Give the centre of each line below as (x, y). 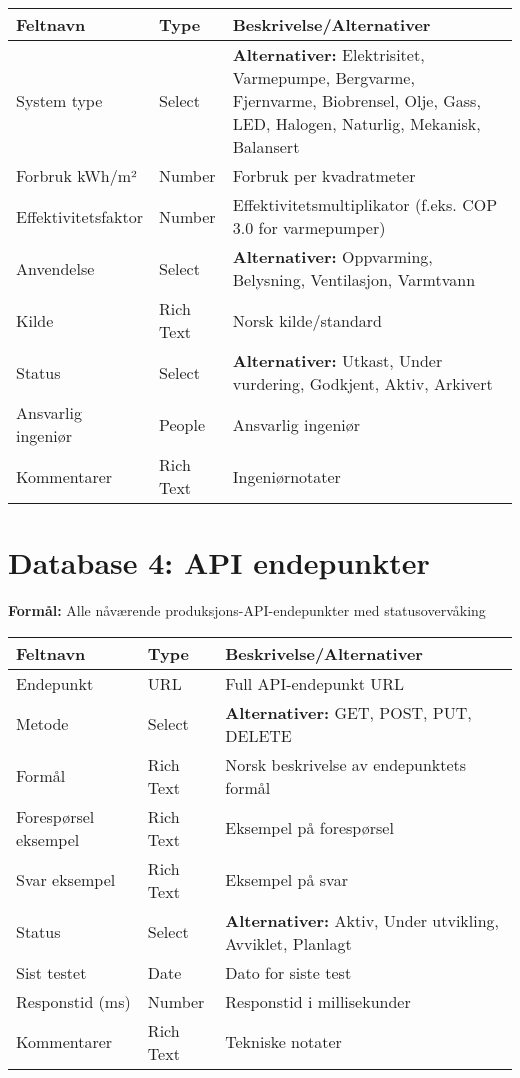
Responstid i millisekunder (318, 1001)
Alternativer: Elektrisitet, (328, 54)
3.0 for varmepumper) (309, 227)
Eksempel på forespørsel (309, 828)
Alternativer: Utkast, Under (337, 360)
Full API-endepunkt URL (314, 683)
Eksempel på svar (286, 880)
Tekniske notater (283, 1042)
